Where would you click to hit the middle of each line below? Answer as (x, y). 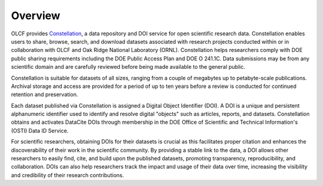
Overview (36, 16)
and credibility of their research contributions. (68, 175)
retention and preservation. (45, 94)
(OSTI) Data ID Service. (40, 130)
